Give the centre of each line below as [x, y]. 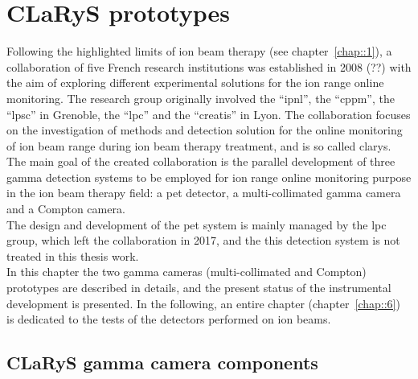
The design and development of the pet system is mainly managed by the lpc [197, 224]
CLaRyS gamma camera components [162, 363]
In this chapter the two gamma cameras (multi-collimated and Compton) [186, 272]
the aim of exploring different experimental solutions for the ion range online [195, 82]
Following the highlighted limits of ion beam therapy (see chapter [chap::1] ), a [199, 51]
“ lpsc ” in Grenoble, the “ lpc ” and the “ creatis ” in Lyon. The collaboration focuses [209, 114]
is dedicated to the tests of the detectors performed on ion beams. [169, 319]
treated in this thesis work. [73, 255]
